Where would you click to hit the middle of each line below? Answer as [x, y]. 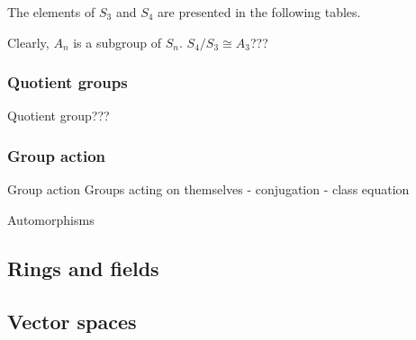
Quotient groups [68, 82]
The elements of [51, 12]
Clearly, [28, 42]
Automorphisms [51, 219]
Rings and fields [83, 268]
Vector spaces [72, 321]
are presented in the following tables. [259, 12]
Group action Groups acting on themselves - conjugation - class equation [208, 189]
